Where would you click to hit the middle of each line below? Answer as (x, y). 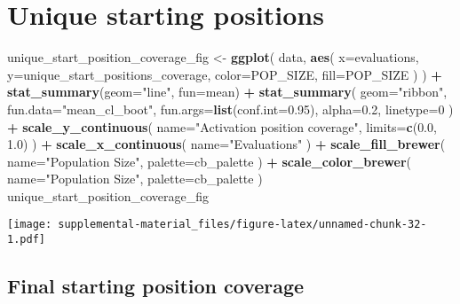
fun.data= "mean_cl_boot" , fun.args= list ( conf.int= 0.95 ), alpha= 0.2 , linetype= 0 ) (230, 109)
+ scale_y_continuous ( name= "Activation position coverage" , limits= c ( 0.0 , (222, 126)
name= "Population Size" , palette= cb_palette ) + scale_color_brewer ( (209, 161)
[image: (30, 225)
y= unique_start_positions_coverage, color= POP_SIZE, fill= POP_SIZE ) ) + (225, 74)
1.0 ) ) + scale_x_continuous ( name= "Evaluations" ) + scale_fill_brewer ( (226, 144)
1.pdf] (26, 240)
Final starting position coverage (156, 286)
